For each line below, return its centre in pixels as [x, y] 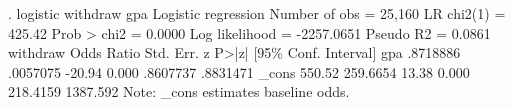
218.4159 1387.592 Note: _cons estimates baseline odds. [179, 91]
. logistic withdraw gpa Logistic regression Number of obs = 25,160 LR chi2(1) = [257, 13]
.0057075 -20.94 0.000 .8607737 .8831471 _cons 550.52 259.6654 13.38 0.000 [239, 71]
